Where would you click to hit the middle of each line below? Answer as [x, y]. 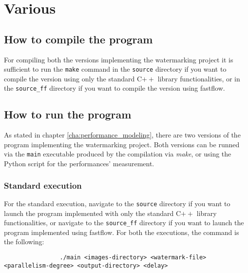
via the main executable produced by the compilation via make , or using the [118, 154]
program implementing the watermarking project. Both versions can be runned [122, 144]
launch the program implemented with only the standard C [93, 213]
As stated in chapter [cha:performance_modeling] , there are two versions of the [122, 135]
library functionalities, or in [199, 78]
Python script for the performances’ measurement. [79, 164]
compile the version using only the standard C [73, 78]
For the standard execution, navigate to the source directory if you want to [117, 203]
